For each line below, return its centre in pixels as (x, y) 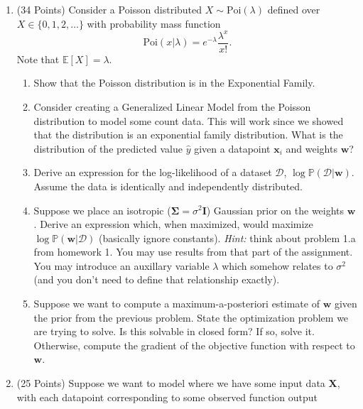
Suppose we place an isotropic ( (102, 210)
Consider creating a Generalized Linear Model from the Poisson (172, 106)
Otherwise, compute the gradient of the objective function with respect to (194, 345)
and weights (311, 148)
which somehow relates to (277, 265)
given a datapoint (232, 148)
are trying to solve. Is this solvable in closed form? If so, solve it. (174, 331)
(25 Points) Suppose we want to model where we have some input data (171, 383)
